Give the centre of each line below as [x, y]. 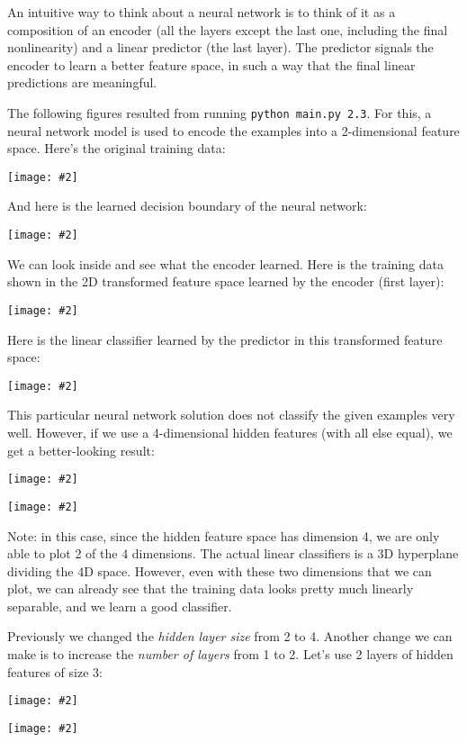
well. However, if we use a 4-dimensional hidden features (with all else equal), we [230, 432]
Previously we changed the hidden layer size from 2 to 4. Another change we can [230, 636]
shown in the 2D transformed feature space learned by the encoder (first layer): [226, 281]
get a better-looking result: [81, 450]
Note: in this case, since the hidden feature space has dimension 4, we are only [224, 535]
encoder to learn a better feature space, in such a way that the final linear [211, 64]
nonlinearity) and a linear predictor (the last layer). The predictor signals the [220, 47]
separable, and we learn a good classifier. [120, 606]
